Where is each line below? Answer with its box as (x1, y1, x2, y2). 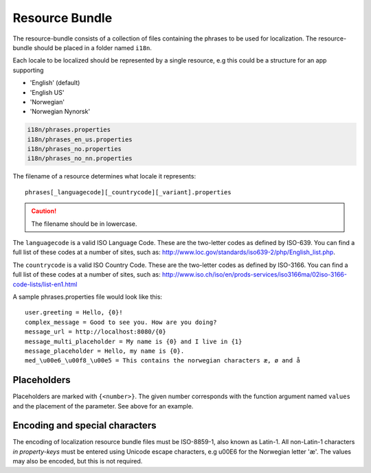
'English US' (30, 88, 65, 96)
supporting (12, 66, 44, 74)
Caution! (31, 207, 57, 216)
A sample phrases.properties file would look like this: (12, 292, 163, 301)
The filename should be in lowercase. (31, 220, 137, 228)
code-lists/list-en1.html (12, 280, 78, 288)
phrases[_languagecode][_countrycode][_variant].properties (25, 188, 232, 196)
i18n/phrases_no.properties (27, 145, 122, 153)
